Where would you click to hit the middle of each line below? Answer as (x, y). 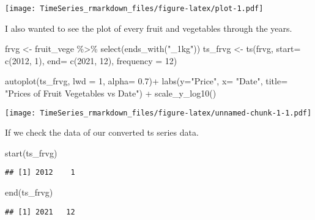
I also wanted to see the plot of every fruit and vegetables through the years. (149, 28)
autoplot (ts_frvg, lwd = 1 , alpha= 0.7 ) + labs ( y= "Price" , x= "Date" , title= (146, 81)
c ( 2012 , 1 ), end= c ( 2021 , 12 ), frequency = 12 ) (91, 60)
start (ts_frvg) (31, 152)
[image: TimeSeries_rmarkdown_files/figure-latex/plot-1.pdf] (134, 9)
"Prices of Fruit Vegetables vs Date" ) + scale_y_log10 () (111, 93)
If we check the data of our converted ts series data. (102, 132)
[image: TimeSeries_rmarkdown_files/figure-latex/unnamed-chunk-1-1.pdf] (158, 113)
